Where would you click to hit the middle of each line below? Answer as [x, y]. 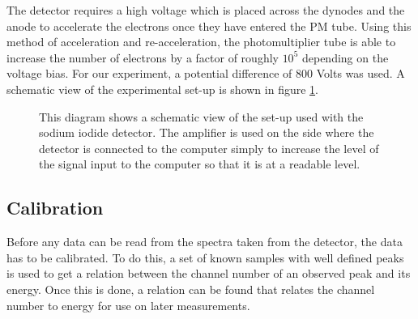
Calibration [55, 208]
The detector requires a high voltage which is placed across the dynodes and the [206, 10]
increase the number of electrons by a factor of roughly [143, 57]
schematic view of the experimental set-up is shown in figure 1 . [162, 89]
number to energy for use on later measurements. [128, 305]
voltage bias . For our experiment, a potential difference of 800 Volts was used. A [206, 73]
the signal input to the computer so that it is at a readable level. [200, 164]
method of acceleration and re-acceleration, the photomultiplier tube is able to [201, 42]
